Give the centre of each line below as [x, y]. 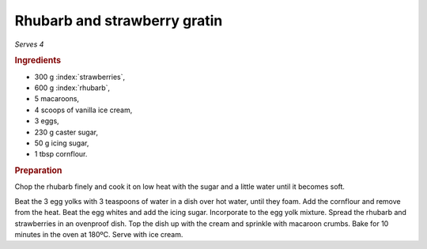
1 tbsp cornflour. [61, 154]
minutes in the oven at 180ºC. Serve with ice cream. [99, 234]
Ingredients [38, 61]
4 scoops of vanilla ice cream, [83, 110]
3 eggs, [47, 121]
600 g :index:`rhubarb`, [72, 88]
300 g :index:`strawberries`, [80, 77]
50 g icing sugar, [62, 143]
